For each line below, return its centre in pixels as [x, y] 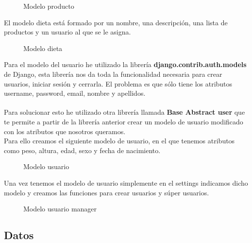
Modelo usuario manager [60, 209]
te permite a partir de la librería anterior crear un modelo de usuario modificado [124, 121]
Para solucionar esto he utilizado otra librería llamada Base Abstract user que [125, 112]
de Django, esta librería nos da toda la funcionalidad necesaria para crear [113, 74]
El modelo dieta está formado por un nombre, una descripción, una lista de [116, 22]
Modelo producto [49, 6]
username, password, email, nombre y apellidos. [75, 93]
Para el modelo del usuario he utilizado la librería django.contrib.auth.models [125, 64]
